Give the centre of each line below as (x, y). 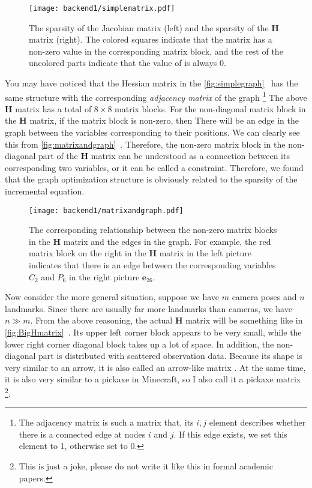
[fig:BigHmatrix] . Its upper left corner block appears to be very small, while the (153, 332)
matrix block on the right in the (88, 253)
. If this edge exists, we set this (230, 434)
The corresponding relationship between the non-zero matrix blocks (153, 230)
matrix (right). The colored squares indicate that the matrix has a (151, 39)
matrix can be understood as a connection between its (190, 156)
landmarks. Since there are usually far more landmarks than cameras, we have (148, 308)
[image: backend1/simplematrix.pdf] (102, 8)
